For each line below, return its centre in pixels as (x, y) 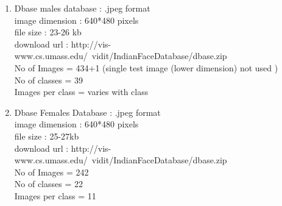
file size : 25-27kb (47, 136)
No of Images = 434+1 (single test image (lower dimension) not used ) (146, 67)
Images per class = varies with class (81, 92)
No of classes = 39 (48, 80)
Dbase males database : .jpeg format (82, 8)
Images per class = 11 (55, 195)
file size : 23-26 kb (48, 32)
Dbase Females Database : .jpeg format (87, 112)
